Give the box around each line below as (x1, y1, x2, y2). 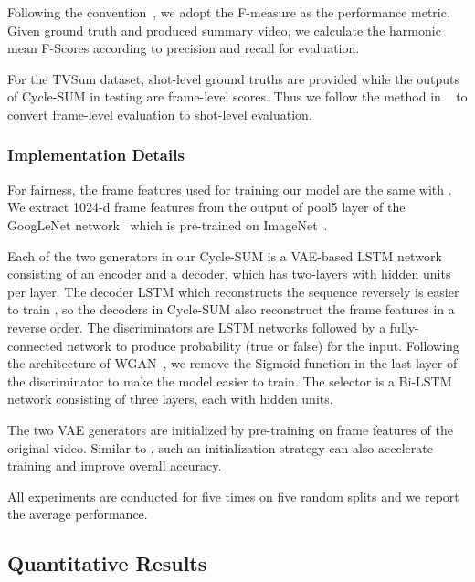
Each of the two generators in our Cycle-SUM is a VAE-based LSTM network (7, 246, 442, 265)
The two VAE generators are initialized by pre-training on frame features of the (7, 419, 453, 439)
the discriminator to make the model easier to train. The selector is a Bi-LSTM (7, 371, 452, 390)
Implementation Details (7, 143, 185, 166)
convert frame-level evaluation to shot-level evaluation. (7, 104, 312, 123)
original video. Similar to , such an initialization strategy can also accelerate (7, 438, 433, 457)
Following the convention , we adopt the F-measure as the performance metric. (7, 3, 450, 21)
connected (7, 335, 63, 354)
